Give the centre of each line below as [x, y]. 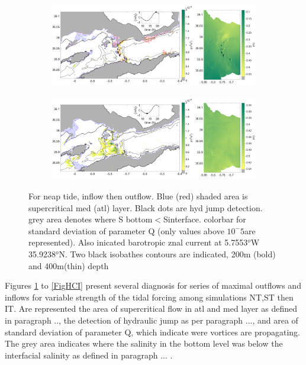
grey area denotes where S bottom [91, 219]
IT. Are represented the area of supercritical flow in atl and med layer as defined [151, 309]
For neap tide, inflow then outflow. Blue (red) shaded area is [138, 196]
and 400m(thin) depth [69, 265]
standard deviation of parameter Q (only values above [126, 230]
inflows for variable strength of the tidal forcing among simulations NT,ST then [149, 297]
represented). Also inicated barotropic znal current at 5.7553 [138, 242]
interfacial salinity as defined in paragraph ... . [89, 355]
